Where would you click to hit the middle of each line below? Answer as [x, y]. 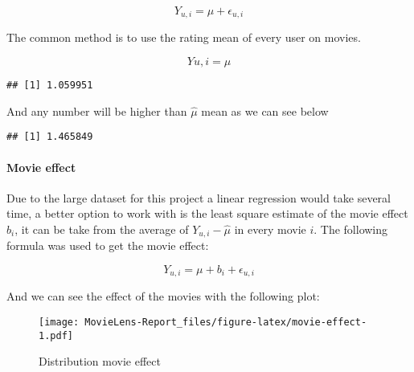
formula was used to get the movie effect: [108, 245]
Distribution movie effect [100, 361]
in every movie [270, 229]
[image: [59, 323]
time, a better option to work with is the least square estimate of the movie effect [207, 213]
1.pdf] [56, 335]
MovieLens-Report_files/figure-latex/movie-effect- [226, 323]
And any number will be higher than [97, 110]
